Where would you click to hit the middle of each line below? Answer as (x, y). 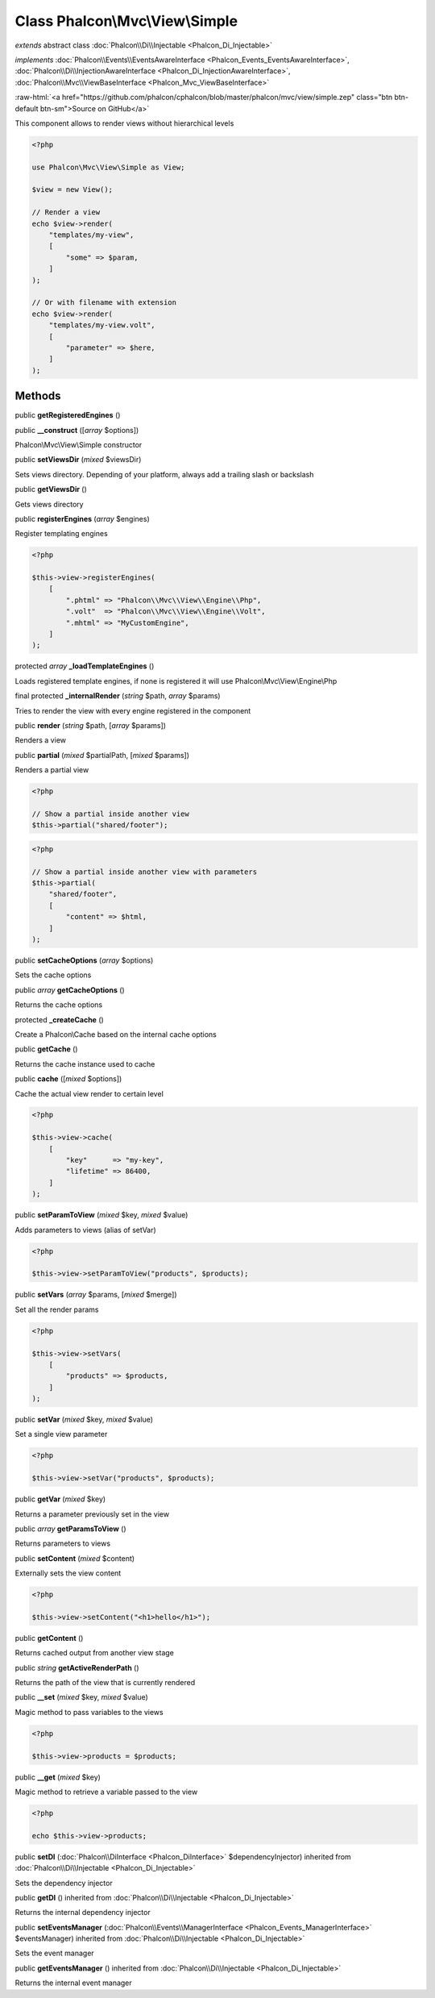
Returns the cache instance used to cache (85, 1064)
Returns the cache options (59, 1005)
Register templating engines (61, 534)
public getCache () (46, 1049)
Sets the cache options (53, 975)
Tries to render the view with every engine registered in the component (133, 710)
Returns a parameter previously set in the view (92, 1514)
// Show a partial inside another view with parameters (145, 872)
